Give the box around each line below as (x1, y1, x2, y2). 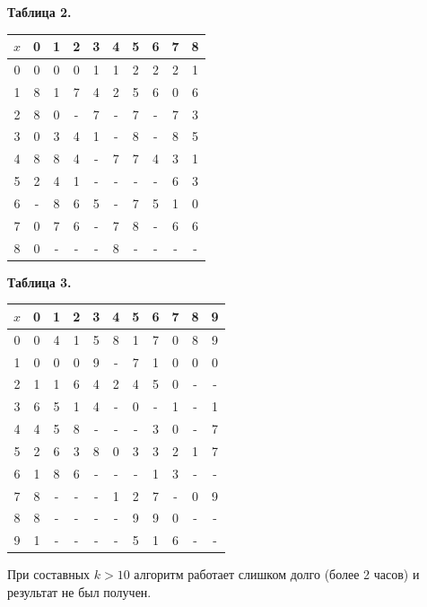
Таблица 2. (7, 3, 72, 21)
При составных (7, 565, 91, 584)
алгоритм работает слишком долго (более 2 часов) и (134, 565, 420, 584)
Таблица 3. (7, 272, 72, 291)
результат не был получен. (7, 583, 152, 601)
